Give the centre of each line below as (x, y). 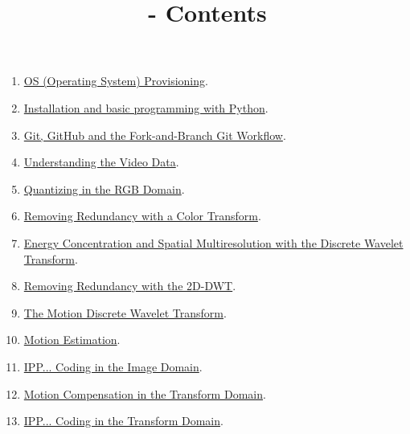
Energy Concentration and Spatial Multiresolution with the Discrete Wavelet (213, 242)
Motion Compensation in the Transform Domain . (145, 393)
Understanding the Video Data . (101, 162)
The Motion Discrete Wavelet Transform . (125, 312)
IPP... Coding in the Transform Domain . (123, 421)
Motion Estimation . (72, 340)
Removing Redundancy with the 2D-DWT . (130, 286)
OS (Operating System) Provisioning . (116, 81)
